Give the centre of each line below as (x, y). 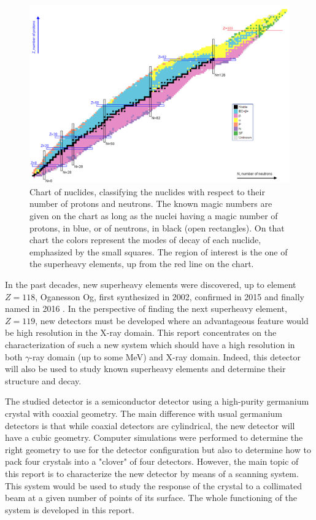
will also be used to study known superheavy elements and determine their (145, 369)
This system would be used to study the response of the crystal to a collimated (154, 485)
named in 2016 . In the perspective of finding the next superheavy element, (146, 309)
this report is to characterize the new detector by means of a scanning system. (152, 473)
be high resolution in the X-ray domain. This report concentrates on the (141, 332)
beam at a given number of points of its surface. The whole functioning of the (151, 498)
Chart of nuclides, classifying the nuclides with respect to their (147, 191)
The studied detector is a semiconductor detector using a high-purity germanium (157, 401)
